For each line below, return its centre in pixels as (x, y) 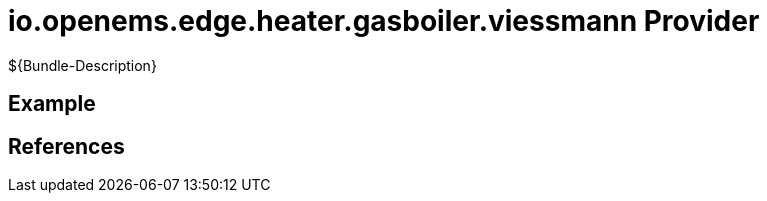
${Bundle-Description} (82, 65)
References (66, 146)
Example (52, 104)
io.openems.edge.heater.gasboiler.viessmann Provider (384, 21)
